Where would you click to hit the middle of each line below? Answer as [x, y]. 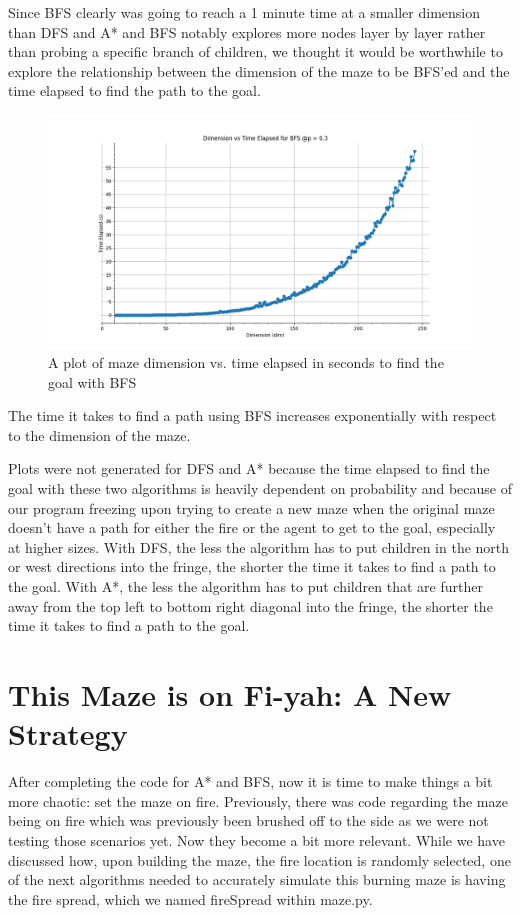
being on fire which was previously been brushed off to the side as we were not [248, 820]
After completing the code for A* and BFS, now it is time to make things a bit [250, 781]
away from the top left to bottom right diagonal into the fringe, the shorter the [250, 605]
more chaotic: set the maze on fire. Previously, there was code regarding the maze [258, 800]
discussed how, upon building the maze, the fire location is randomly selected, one [259, 859]
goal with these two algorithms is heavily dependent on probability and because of [260, 488]
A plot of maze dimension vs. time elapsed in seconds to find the [246, 362]
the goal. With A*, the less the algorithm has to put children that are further [245, 586]
